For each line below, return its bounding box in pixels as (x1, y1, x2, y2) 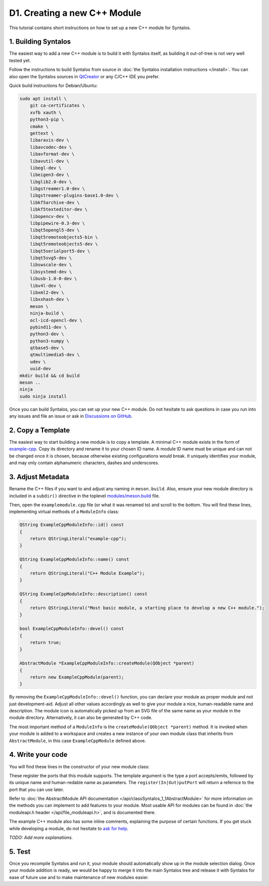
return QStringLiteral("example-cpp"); (30, 536, 127, 542)
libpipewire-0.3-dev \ (30, 221, 85, 226)
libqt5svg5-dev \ (30, 255, 72, 261)
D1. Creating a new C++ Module (9, 7, 141, 18)
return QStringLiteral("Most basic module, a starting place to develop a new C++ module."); (30, 605, 265, 610)
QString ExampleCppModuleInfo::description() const (19, 591, 148, 597)
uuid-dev (30, 366, 51, 372)
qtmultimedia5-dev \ (30, 352, 80, 358)
